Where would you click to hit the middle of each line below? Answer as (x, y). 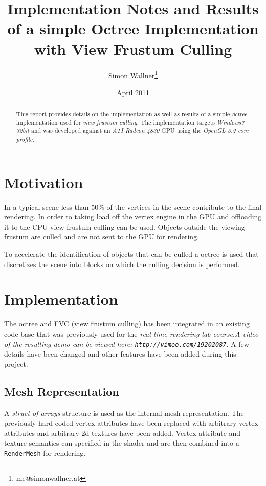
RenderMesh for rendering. (45, 453)
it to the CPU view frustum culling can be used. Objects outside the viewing (125, 226)
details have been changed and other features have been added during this (120, 354)
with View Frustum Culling (133, 48)
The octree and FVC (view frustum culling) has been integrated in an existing (127, 324)
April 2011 (133, 92)
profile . (25, 139)
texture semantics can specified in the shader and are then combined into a (122, 443)
